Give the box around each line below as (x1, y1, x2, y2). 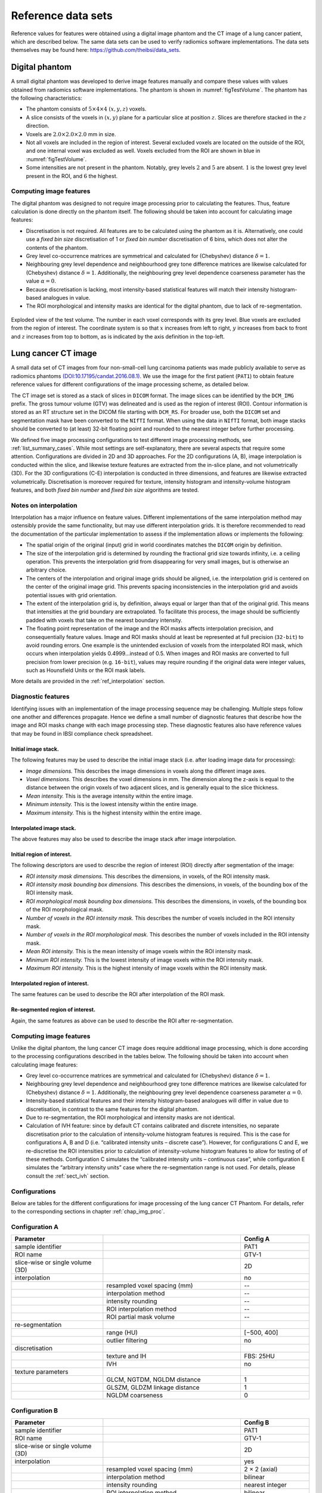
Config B (243, 1418, 270, 1427)
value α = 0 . (26, 278, 56, 285)
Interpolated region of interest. (11, 979, 89, 987)
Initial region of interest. (11, 850, 72, 858)
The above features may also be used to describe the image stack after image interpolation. (11, 835, 237, 842)
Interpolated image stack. (11, 824, 76, 831)
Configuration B (11, 1406, 58, 1415)
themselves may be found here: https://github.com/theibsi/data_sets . (11, 47, 181, 54)
